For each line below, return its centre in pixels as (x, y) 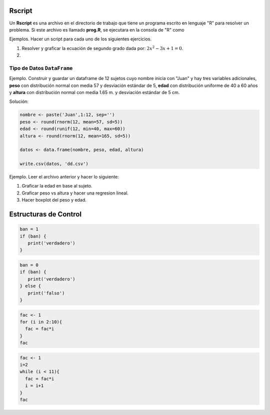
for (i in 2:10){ (41, 322)
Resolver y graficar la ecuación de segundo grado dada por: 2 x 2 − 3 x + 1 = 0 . (102, 48)
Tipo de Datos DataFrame (41, 68)
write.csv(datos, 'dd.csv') (54, 164)
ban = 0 (29, 265)
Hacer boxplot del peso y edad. (54, 200)
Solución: (19, 101)
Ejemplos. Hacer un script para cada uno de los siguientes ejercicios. (80, 39)
